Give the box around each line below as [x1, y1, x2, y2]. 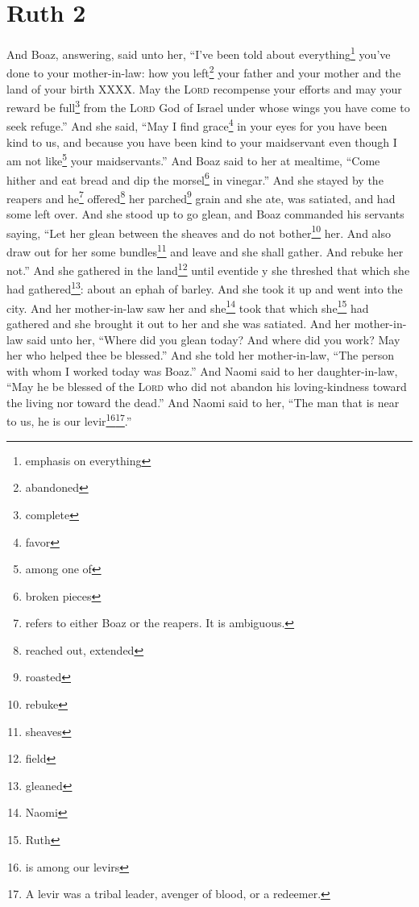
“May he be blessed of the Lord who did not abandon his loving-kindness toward [6, 378, 407, 395]
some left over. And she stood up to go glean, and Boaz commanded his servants [6, 206, 404, 223]
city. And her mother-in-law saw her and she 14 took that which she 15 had [6, 297, 369, 316]
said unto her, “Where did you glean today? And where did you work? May [27, 331, 400, 347]
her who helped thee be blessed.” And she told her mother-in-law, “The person [6, 347, 395, 364]
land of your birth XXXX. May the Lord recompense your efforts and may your [6, 80, 402, 97]
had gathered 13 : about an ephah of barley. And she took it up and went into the [6, 278, 403, 297]
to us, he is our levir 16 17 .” [6, 410, 132, 430]
